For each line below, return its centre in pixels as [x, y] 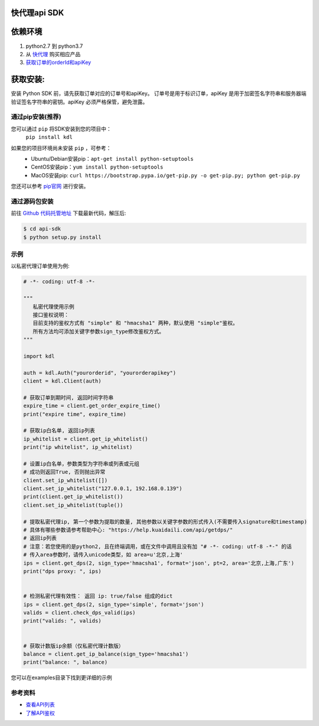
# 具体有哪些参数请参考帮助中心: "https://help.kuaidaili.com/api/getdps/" [128, 530]
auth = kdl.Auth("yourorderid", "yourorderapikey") [100, 373]
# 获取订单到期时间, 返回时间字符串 [69, 397]
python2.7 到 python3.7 [54, 46]
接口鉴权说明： [51, 315]
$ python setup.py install [62, 237]
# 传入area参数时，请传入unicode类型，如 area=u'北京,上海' [103, 555]
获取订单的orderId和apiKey [58, 63]
